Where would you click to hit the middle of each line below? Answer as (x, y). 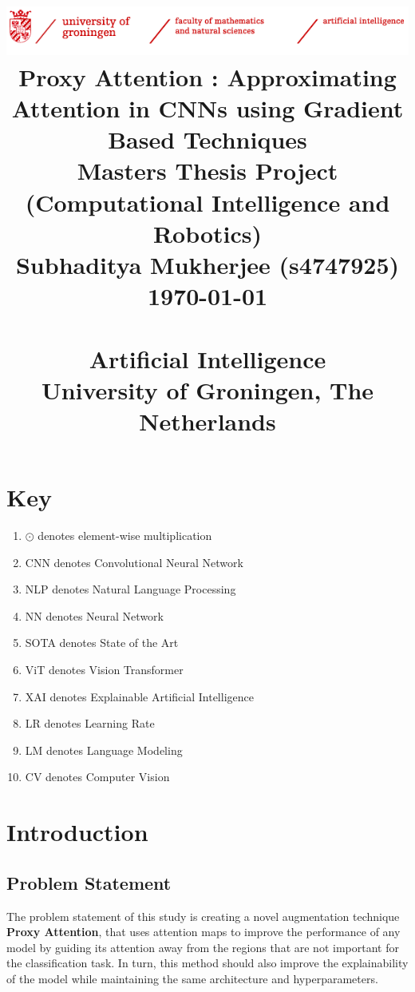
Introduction (77, 832)
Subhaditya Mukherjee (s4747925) (207, 265)
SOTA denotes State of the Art (102, 643)
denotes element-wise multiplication (125, 536)
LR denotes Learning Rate (90, 723)
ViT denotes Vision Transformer (104, 670)
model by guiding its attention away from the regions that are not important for (203, 947)
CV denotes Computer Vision (97, 777)
